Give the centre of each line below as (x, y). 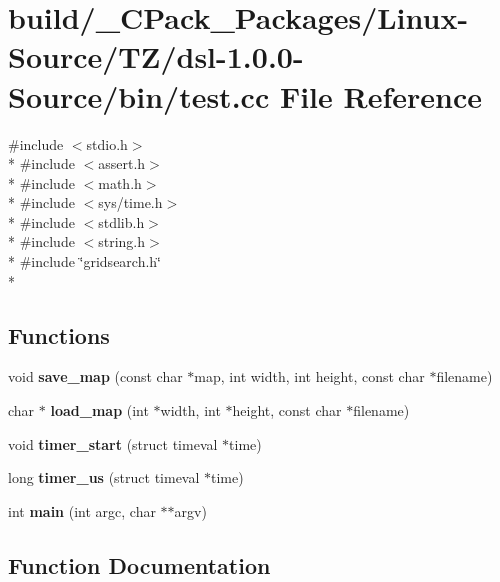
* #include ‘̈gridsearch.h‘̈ (85, 261)
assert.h (122, 163)
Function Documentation (139, 564)
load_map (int (99, 410)
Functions (59, 334)
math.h (120, 182)
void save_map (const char (95, 376)
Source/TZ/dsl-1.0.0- (156, 56)
